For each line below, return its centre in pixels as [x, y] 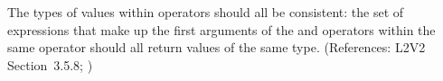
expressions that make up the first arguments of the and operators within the [221, 29]
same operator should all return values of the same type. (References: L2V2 [217, 47]
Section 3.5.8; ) [50, 64]
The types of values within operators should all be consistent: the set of [206, 12]
